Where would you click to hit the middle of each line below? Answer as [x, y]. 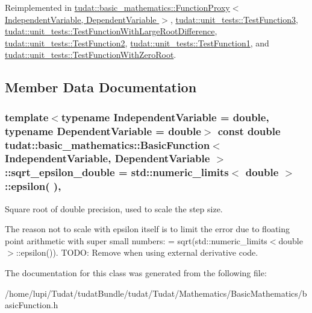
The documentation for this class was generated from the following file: [136, 272]
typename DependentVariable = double [103, 131]
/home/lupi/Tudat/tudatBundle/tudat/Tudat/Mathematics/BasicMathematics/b [156, 293]
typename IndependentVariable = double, [165, 117]
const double [249, 131]
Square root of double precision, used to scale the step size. [114, 208]
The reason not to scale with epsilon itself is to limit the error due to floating [148, 229]
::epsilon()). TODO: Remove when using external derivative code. [137, 252]
